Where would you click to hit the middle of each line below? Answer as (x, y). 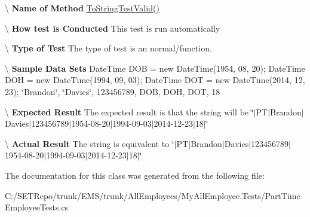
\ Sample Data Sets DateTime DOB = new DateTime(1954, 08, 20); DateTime (155, 68)
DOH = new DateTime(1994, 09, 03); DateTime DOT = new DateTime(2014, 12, (155, 80)
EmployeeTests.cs (37, 207)
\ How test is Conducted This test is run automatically (113, 28)
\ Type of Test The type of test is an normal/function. (108, 48)
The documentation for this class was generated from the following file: (135, 175)
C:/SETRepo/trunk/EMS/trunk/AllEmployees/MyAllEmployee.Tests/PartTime (153, 195)
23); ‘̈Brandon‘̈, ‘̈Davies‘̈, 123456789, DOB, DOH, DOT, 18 (113, 91)
